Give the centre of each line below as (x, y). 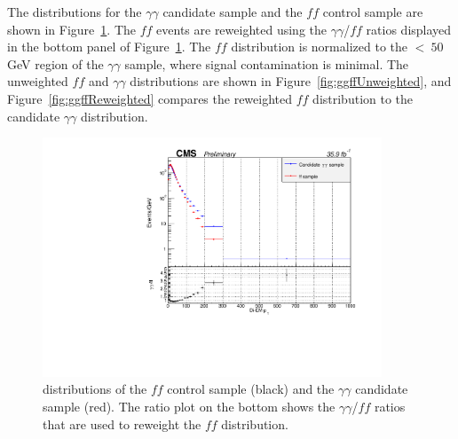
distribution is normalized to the (319, 47)
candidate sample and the (233, 12)
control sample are (373, 12)
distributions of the (95, 389)
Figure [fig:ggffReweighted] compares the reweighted (150, 98)
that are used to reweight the (122, 423)
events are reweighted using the (241, 29)
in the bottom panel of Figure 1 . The (109, 47)
